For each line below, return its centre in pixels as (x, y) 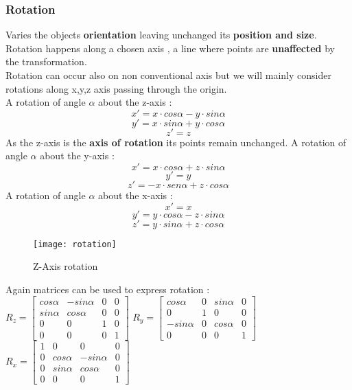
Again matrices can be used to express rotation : (108, 289)
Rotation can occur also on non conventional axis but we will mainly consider (168, 75)
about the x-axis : (136, 195)
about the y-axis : (77, 156)
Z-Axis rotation (66, 266)
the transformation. (46, 61)
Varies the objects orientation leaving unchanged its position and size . (161, 35)
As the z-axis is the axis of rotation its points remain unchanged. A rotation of (176, 142)
